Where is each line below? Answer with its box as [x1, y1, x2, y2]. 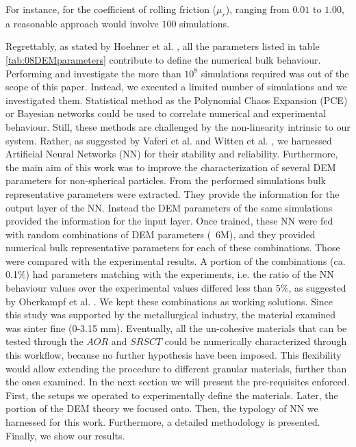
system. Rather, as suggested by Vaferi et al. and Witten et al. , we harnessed [5, 133, 332, 147]
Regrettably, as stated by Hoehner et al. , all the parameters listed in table [5, 39, 320, 53]
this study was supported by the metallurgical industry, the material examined [5, 307, 336, 322]
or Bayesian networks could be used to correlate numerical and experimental [5, 106, 327, 120]
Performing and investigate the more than [5, 66, 181, 80]
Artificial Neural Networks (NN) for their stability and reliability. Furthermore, [5, 146, 338, 161]
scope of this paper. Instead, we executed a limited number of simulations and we [5, 79, 347, 94]
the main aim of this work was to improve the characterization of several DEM [5, 159, 336, 174]
